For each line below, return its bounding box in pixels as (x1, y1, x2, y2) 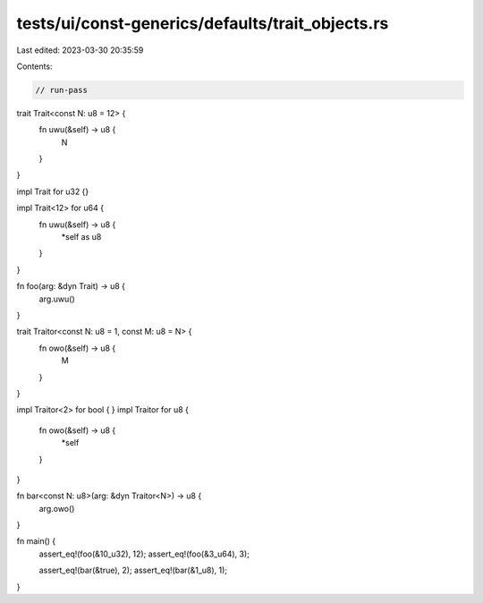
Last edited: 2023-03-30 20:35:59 (16, 45, 144, 55)
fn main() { (16, 536, 56, 547)
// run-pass (35, 85, 89, 95)
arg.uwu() (38, 293, 75, 304)
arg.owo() (38, 503, 75, 514)
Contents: (16, 61, 53, 72)
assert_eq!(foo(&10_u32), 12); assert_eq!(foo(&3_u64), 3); (38, 548, 250, 559)
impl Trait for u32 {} (16, 186, 89, 197)
